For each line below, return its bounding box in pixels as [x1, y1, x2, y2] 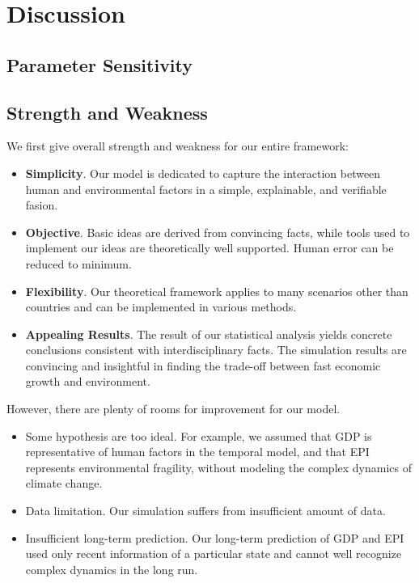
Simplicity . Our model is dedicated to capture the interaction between [25, 164, 381, 181]
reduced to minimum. [25, 255, 132, 272]
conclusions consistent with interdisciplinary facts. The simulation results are [25, 341, 407, 358]
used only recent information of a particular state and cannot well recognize [25, 545, 402, 562]
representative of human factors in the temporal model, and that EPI [25, 443, 370, 460]
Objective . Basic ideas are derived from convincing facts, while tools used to [25, 223, 410, 240]
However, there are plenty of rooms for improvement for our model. [6, 400, 341, 417]
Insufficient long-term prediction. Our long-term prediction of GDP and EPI [25, 529, 404, 546]
